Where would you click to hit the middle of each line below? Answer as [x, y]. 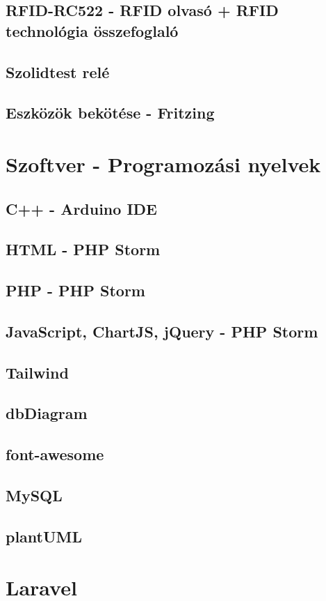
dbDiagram [47, 413]
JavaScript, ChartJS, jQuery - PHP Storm [162, 331]
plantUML [44, 536]
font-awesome [55, 454]
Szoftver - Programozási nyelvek [163, 163]
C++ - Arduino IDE [81, 208]
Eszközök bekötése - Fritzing [110, 113]
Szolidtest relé [58, 71]
